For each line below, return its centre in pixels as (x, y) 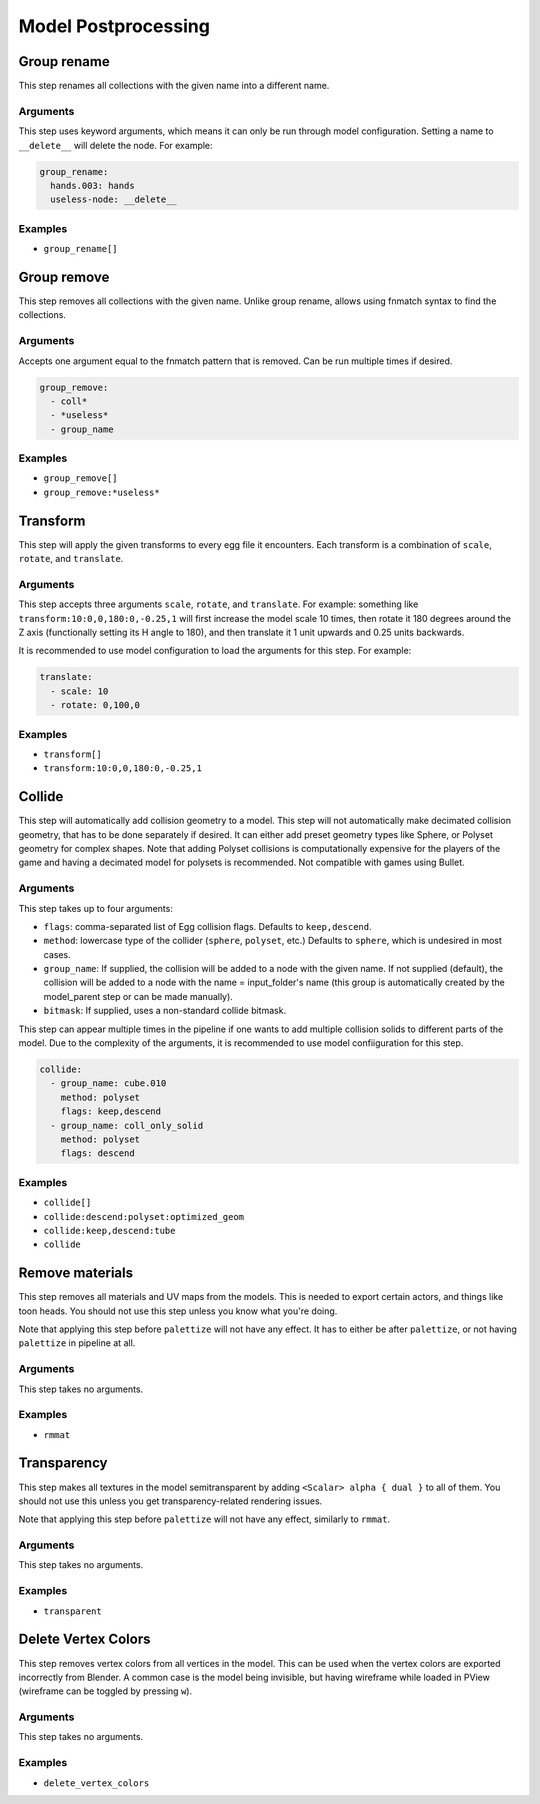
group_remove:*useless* (101, 492)
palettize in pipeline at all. (77, 1343)
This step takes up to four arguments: (96, 908)
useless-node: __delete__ (113, 199)
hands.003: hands (92, 185)
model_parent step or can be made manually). (138, 996)
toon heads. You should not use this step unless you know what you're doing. (178, 1311)
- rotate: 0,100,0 (95, 705)
